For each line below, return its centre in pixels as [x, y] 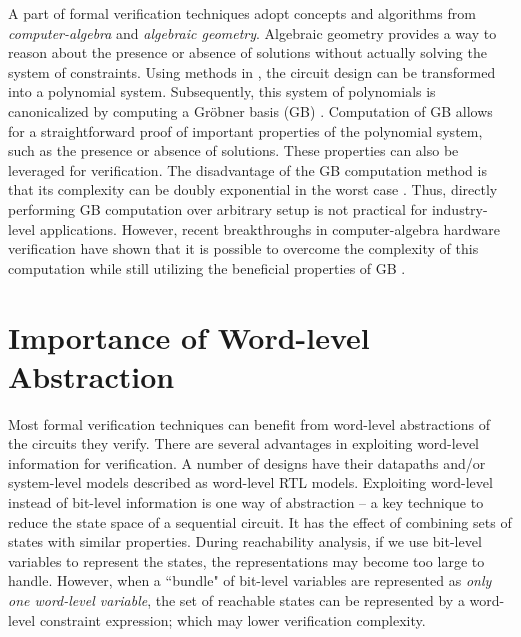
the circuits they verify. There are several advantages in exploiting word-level [244, 443]
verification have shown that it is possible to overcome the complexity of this [243, 248]
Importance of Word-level [189, 336]
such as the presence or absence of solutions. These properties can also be [233, 150]
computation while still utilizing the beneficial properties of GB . [207, 267]
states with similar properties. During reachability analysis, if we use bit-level [245, 541]
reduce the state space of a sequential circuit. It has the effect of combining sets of [260, 521]
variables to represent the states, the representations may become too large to [246, 560]
